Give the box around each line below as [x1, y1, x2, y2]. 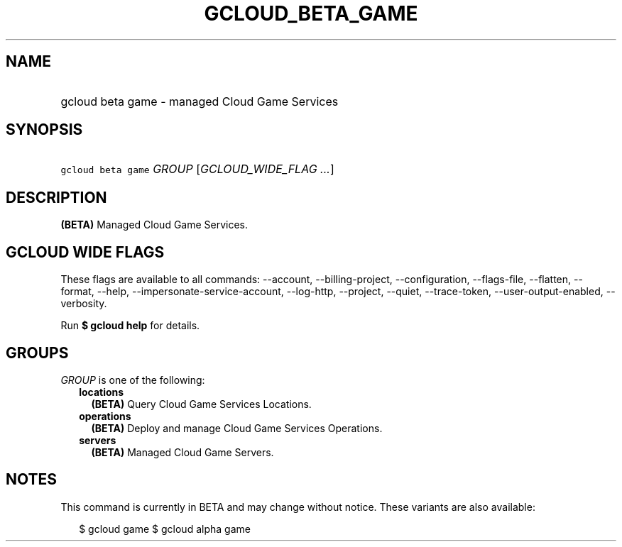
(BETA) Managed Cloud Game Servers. [91, 446, 274, 458]
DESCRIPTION [6, 188, 107, 206]
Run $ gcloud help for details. [60, 319, 200, 332]
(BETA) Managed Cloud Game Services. [60, 219, 249, 231]
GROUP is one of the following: [60, 373, 205, 386]
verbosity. [60, 297, 107, 310]
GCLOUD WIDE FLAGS [6, 243, 165, 261]
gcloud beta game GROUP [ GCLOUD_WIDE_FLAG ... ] [60, 162, 334, 177]
